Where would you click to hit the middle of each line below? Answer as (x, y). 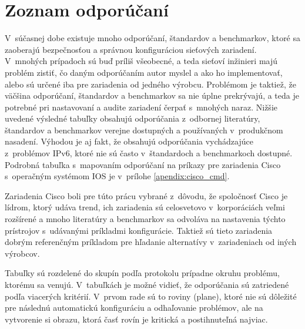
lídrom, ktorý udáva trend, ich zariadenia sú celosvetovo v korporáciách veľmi (145, 207)
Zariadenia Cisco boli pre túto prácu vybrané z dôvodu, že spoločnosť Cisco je (146, 195)
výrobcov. (22, 253)
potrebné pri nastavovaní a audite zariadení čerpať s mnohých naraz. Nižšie (141, 107)
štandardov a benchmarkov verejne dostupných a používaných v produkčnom (144, 130)
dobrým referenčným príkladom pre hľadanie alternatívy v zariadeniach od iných (151, 242)
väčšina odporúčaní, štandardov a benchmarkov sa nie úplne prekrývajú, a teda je (152, 95)
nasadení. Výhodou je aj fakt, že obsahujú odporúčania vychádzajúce (129, 141)
